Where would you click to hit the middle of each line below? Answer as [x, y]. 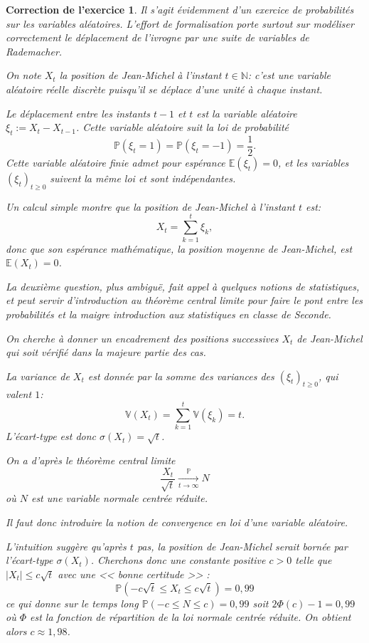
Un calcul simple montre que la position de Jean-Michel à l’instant [150, 206]
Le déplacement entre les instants [78, 113]
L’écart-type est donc [51, 436]
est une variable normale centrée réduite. [119, 498]
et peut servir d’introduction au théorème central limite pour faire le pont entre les [184, 300]
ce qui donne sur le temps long [72, 603]
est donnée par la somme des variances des [181, 376]
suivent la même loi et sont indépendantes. [143, 178]
